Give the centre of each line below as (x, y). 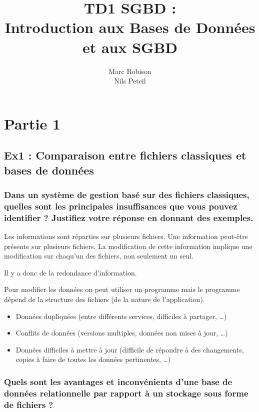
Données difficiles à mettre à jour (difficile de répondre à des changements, (130, 349)
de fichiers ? (29, 404)
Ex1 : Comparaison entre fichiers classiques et (125, 155)
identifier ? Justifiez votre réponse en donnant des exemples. (129, 217)
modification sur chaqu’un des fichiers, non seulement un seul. (99, 256)
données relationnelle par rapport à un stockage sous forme (126, 393)
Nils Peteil (130, 81)
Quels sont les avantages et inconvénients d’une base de (118, 381)
